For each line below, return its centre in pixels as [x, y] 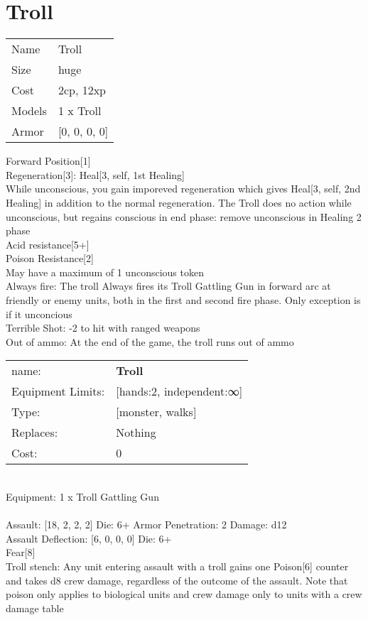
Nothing [136, 433]
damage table [35, 608]
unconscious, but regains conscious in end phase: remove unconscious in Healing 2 [184, 216]
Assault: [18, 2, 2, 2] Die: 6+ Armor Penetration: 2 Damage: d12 [146, 524]
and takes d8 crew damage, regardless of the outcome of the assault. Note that [177, 580]
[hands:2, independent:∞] [179, 391]
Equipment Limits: [58, 391]
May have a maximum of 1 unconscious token [105, 272]
